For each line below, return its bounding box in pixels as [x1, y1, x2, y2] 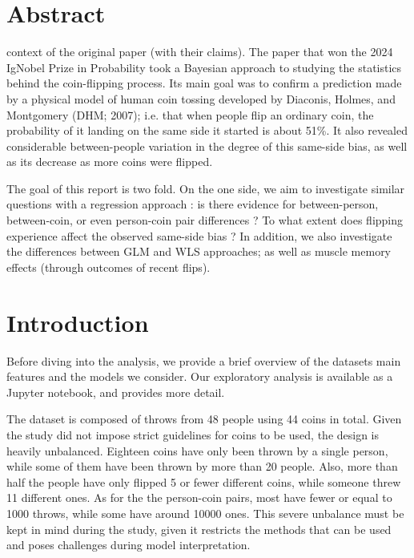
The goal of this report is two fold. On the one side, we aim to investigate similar [6, 180, 405, 196]
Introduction [6, 305, 149, 338]
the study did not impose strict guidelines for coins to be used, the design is [6, 426, 380, 443]
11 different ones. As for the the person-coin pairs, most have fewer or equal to [6, 489, 392, 506]
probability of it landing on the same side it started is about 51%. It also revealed [6, 122, 408, 139]
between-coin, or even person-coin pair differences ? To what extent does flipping [6, 212, 404, 228]
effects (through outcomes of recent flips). [6, 258, 211, 275]
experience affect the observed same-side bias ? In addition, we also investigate [6, 227, 392, 244]
